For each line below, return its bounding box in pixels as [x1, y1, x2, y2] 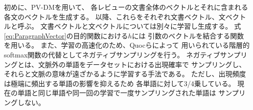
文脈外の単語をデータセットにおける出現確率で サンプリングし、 [38, 59, 246, 69]
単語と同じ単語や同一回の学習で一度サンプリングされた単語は [17, 88, 216, 98]
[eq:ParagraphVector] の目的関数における [4, 30, 128, 40]
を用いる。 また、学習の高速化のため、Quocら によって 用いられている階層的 [4, 40, 250, 50]
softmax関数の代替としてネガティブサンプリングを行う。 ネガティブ [4, 49, 220, 59]
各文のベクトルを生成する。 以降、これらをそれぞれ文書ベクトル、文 [4, 11, 226, 21]
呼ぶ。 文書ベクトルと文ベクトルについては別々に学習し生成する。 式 [17, 21, 241, 31]
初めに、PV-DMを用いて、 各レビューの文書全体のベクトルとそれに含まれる [4, 2, 248, 12]
